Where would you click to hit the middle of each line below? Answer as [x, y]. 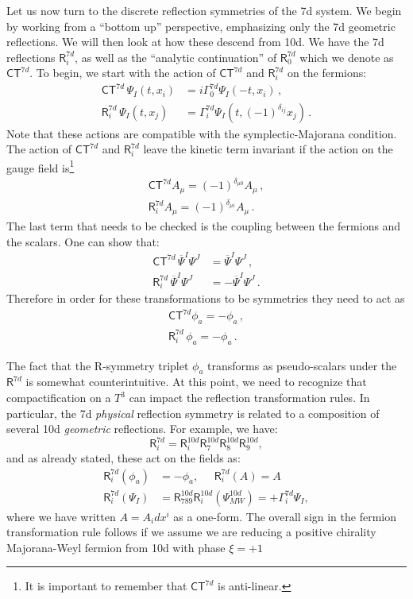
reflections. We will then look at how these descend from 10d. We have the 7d [195, 42]
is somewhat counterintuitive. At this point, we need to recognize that [196, 382]
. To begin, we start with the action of [123, 73]
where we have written [61, 516]
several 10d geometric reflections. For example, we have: [142, 429]
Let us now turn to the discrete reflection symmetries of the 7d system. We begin [204, 10]
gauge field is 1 [41, 166]
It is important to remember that [106, 586]
